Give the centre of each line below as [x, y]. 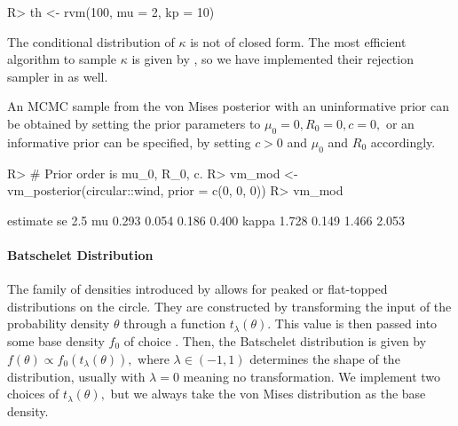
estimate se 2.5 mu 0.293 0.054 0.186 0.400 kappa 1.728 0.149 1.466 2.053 [206, 220]
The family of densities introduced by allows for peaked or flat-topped [197, 289]
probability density [59, 323]
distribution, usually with [76, 376]
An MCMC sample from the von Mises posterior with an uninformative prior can [228, 106]
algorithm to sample [62, 59]
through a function [174, 323]
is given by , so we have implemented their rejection [272, 59]
